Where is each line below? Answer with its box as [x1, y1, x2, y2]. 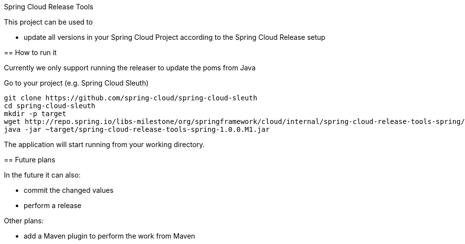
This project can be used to [4, 18, 93, 26]
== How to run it [4, 48, 57, 57]
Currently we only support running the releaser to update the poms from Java [4, 63, 256, 72]
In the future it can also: [4, 171, 81, 179]
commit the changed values [24, 186, 114, 194]
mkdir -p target [4, 110, 66, 118]
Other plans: [4, 216, 44, 225]
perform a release [24, 201, 82, 210]
